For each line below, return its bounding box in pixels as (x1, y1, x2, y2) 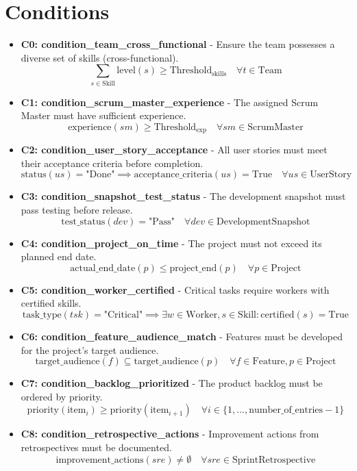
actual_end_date (70, 263, 136, 273)
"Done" (86, 170, 115, 180)
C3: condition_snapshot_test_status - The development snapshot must (21, 189, 346, 203)
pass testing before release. (21, 203, 133, 217)
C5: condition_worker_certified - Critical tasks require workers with (21, 282, 330, 296)
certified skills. (21, 296, 82, 310)
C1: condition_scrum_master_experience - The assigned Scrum (21, 94, 319, 109)
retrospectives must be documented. (21, 440, 172, 454)
